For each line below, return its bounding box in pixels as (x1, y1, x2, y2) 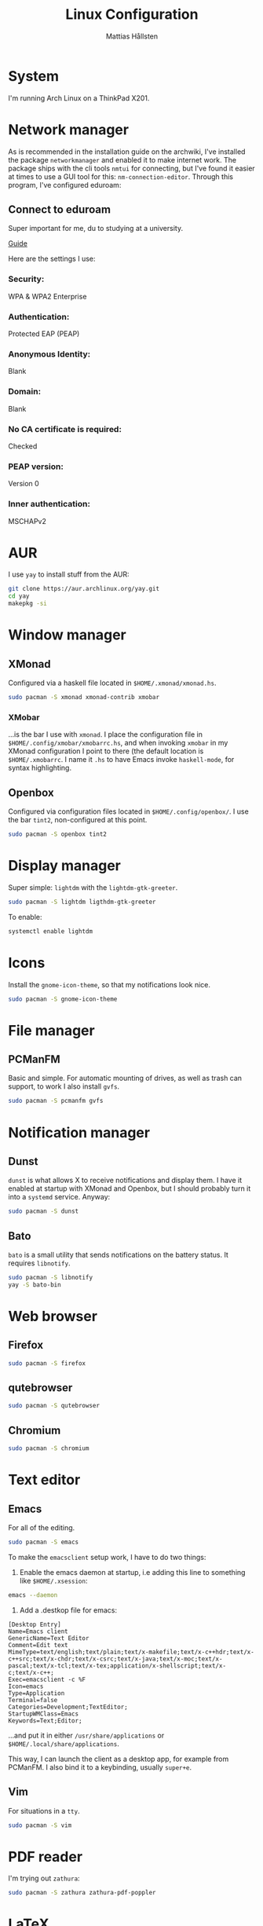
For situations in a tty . (8, 1806, 80, 1815)
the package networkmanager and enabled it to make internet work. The (8, 155, 237, 164)
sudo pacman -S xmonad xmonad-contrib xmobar (8, 694, 159, 701)
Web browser (8, 1307, 98, 1325)
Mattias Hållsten (105, 31, 159, 41)
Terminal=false (8, 1696, 58, 1704)
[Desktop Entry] (8, 1620, 61, 1628)
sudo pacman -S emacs (8, 1538, 79, 1546)
